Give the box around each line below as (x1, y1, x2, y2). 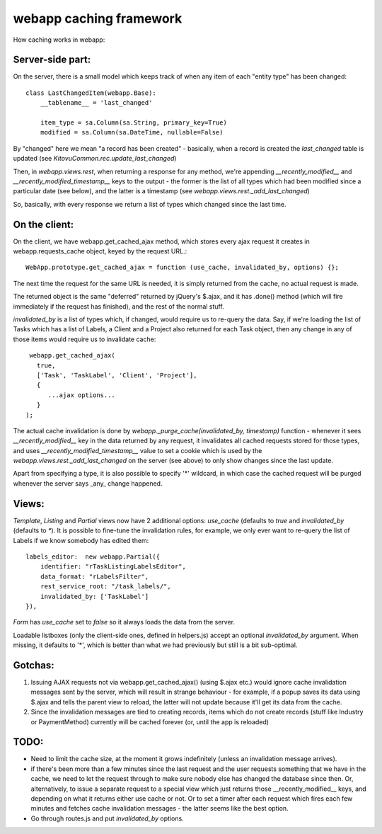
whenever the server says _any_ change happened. (13, 479, 163, 488)
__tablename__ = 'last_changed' (40, 99, 153, 107)
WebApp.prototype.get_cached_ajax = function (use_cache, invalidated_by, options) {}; (25, 263, 340, 272)
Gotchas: (13, 659, 54, 671)
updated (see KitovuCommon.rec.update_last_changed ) (13, 154, 177, 163)
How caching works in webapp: (13, 35, 105, 44)
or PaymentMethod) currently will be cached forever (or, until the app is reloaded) (30, 717, 269, 726)
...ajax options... (47, 391, 116, 399)
